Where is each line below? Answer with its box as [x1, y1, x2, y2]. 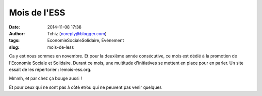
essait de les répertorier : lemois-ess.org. [9, 67, 92, 72]
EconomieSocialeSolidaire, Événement [47, 38, 124, 43]
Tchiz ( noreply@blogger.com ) [47, 30, 107, 36]
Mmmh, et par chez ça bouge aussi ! [9, 75, 82, 82]
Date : [9, 24, 20, 30]
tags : [9, 38, 20, 43]
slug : [9, 44, 19, 50]
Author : [9, 30, 25, 36]
